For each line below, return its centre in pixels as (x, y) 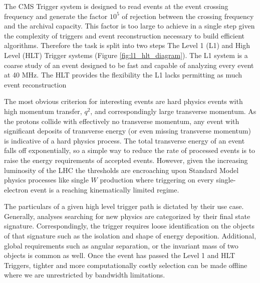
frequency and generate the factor (56, 16)
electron (16, 189)
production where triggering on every (157, 180)
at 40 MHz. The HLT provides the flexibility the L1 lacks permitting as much (123, 75)
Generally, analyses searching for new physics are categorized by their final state (127, 216)
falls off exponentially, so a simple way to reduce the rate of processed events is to (130, 150)
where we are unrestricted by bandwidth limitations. (85, 275)
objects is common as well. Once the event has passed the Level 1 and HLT (120, 255)
